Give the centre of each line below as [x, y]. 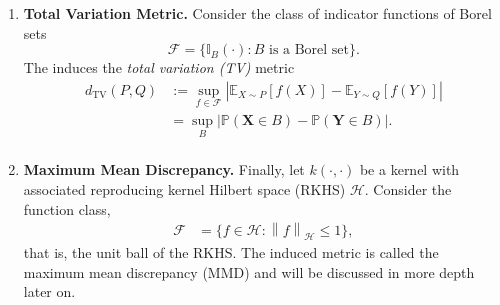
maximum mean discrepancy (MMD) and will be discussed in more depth [249, 271]
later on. [49, 291]
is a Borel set [309, 50]
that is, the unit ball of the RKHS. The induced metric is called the [231, 251]
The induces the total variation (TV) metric [159, 67]
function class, [67, 208]
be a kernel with [409, 169]
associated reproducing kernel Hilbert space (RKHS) [184, 188]
